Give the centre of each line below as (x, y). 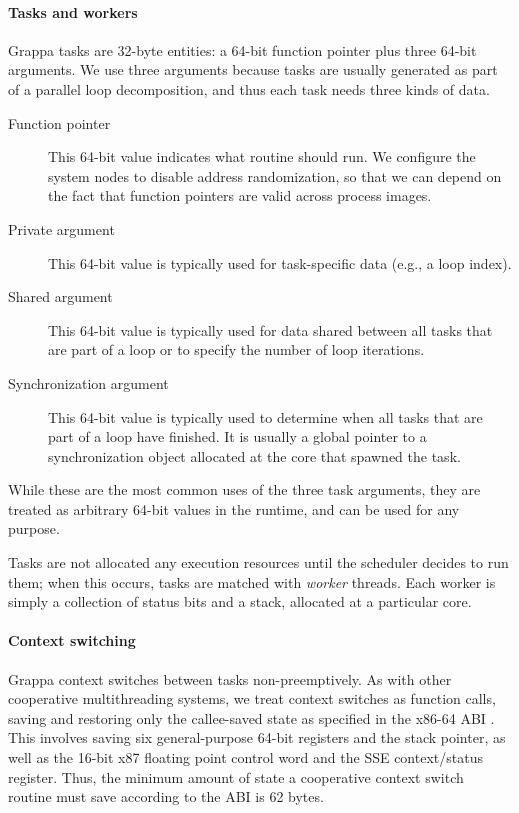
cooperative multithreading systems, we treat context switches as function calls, (252, 698)
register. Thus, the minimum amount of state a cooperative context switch (236, 776)
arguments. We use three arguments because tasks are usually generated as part (253, 69)
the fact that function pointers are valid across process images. (240, 195)
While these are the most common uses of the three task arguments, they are (244, 489)
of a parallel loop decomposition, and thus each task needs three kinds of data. (249, 88)
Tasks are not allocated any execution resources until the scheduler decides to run (258, 562)
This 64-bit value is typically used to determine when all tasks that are (265, 416)
